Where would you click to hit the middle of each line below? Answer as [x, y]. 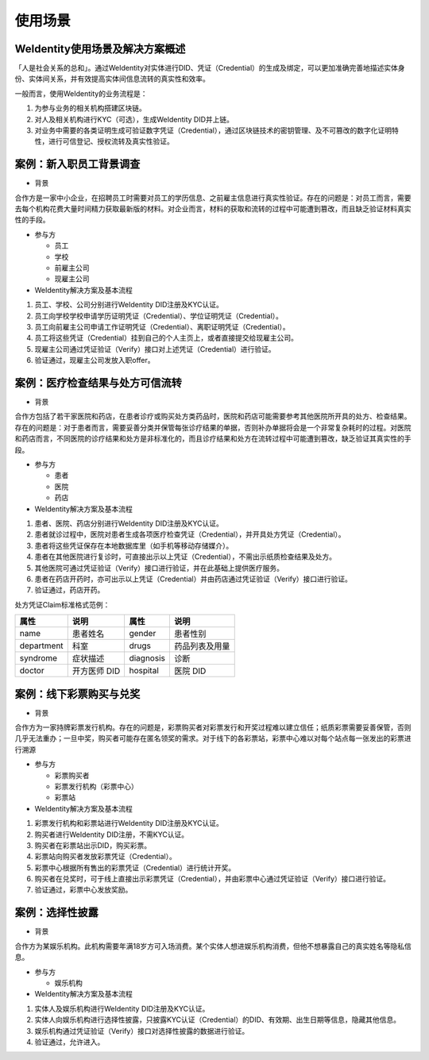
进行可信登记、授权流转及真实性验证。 [111, 141]
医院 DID [190, 671]
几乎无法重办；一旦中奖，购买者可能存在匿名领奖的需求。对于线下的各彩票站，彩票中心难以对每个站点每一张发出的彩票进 [213, 738]
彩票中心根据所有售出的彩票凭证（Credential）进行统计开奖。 [135, 867]
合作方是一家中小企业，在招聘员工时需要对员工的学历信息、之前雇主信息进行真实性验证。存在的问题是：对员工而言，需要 [213, 198]
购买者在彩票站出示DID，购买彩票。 [93, 845]
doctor [32, 671]
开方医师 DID [96, 671]
